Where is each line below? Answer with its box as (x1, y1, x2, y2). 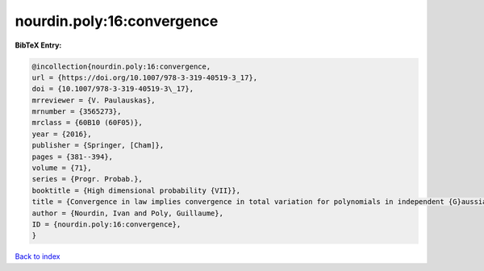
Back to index (15, 252, 60, 261)
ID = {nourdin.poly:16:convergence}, (31, 220, 181, 229)
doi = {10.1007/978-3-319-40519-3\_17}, (31, 85, 194, 94)
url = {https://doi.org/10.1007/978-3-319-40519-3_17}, (31, 73, 258, 82)
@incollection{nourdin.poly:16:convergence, (31, 61, 211, 71)
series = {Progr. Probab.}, (31, 174, 143, 184)
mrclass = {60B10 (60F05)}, (31, 118, 143, 127)
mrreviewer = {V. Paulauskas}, (31, 95, 156, 105)
